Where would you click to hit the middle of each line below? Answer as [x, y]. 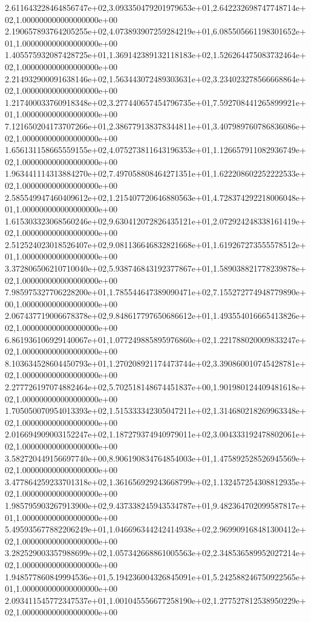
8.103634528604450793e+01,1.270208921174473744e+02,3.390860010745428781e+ [155, 363]
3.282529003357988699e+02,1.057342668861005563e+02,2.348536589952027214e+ [155, 553]
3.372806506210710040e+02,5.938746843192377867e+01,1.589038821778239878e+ [155, 268]
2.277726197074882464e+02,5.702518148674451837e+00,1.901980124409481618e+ [155, 387]
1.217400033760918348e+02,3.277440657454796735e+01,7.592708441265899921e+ [155, 102]
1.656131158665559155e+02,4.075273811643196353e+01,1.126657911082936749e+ [155, 150]
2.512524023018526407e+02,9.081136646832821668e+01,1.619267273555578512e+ [155, 244]
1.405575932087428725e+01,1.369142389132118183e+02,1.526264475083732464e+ [155, 55]
